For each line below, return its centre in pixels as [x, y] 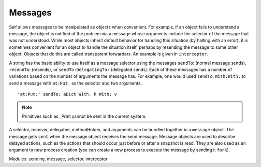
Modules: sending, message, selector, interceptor [58, 159]
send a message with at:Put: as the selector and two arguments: [75, 83]
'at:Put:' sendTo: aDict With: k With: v [67, 94]
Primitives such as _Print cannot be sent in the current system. [84, 116]
